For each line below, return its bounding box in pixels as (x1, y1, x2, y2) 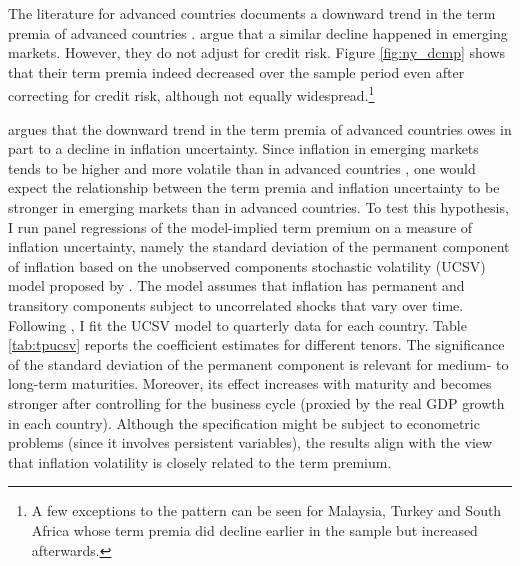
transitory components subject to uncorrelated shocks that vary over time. (8, 294, 464, 315)
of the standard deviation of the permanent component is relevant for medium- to (8, 353, 509, 374)
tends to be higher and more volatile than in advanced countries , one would (8, 157, 476, 178)
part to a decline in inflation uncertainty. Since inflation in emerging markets (8, 138, 479, 159)
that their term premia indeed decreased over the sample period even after (8, 61, 465, 82)
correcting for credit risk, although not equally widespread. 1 (8, 82, 375, 106)
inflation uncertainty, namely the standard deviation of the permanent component (8, 236, 510, 257)
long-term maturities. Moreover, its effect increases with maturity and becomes (8, 373, 492, 394)
